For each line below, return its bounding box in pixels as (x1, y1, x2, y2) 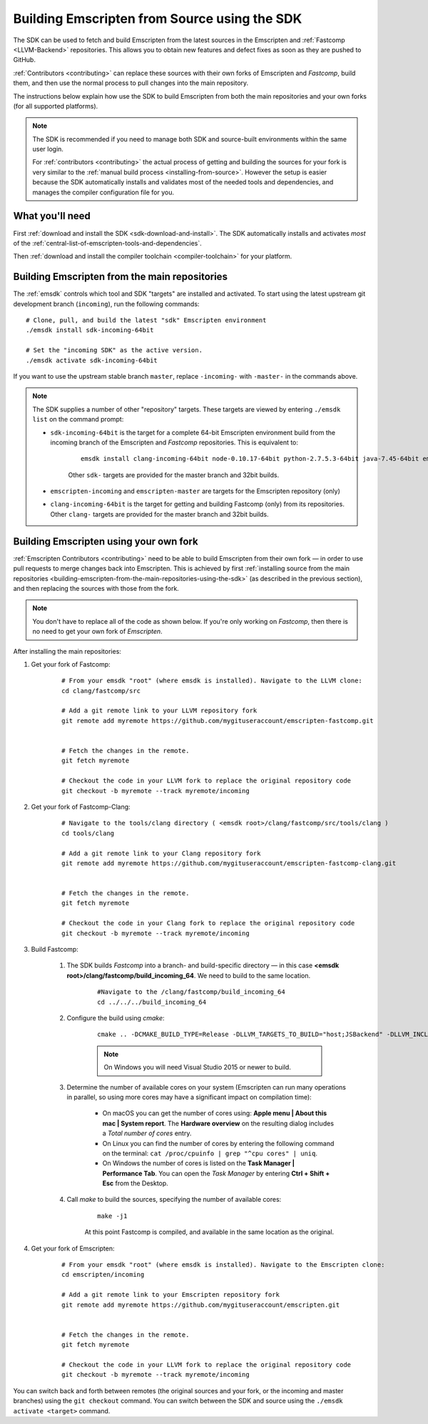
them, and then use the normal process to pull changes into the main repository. (13, 79, 249, 87)
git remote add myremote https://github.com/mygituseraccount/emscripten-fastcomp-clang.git (61, 859, 397, 867)
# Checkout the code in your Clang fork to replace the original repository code (61, 919, 355, 927)
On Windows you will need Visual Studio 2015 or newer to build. (103, 1063, 292, 1072)
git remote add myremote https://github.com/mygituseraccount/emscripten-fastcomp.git (61, 717, 374, 725)
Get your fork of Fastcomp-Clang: (31, 802, 131, 811)
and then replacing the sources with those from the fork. (13, 584, 180, 592)
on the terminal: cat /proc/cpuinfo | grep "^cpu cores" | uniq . (102, 1149, 317, 1157)
